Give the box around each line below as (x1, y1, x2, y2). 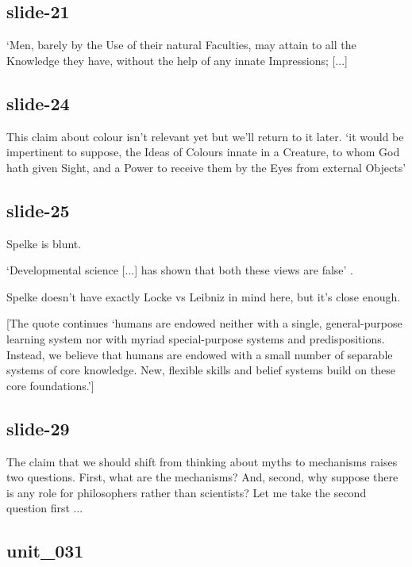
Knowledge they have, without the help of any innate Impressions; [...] (6, 52, 348, 68)
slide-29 (6, 416, 70, 440)
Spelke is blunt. (6, 235, 82, 251)
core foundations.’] (6, 377, 94, 393)
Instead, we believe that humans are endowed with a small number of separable (6, 346, 393, 362)
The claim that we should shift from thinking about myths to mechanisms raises (6, 453, 398, 469)
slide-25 (6, 197, 70, 222)
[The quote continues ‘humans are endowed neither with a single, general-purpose (6, 315, 402, 331)
